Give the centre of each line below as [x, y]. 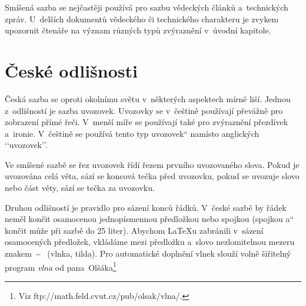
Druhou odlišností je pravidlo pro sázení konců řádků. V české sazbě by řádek [146, 207]
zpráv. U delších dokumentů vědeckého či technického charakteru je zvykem [142, 19]
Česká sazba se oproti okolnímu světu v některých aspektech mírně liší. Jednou [148, 98]
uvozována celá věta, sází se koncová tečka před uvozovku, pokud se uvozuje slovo [152, 176]
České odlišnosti [71, 70]
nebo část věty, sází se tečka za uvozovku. [80, 188]
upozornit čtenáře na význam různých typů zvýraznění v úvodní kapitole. [138, 30]
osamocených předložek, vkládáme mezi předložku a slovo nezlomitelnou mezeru [150, 242]
